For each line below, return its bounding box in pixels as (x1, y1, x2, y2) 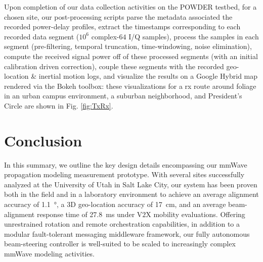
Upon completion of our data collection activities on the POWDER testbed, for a (4, 2, 257, 12)
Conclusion (4, 130, 82, 150)
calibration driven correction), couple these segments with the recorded (4, 61, 224, 71)
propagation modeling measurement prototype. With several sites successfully (4, 169, 245, 180)
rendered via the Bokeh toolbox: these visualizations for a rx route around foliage (4, 80, 256, 91)
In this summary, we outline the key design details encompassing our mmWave (4, 159, 247, 170)
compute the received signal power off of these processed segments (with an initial (4, 50, 258, 61)
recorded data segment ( (4, 31, 79, 41)
